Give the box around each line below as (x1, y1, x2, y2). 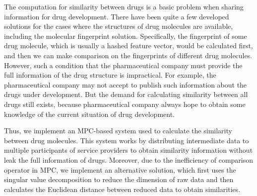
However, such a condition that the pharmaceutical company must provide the (4, 60, 243, 70)
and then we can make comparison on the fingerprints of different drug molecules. (4, 50, 253, 60)
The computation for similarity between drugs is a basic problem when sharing (4, 1, 244, 11)
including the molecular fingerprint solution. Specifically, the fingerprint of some (4, 30, 247, 41)
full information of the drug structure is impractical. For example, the (4, 70, 216, 80)
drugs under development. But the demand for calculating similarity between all (4, 89, 248, 99)
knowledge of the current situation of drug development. (4, 108, 175, 119)
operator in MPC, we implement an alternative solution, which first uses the (4, 164, 236, 175)
